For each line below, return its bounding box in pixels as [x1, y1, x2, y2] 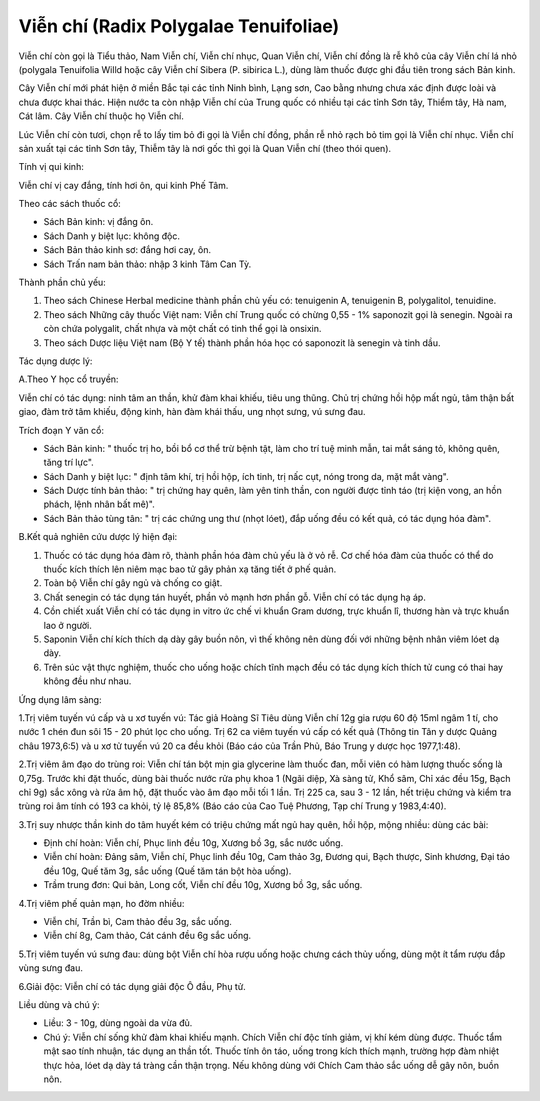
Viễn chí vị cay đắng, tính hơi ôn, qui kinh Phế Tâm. [18, 179, 229, 191]
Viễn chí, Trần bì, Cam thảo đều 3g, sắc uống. [43, 916, 232, 928]
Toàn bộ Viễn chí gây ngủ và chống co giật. [43, 577, 223, 589]
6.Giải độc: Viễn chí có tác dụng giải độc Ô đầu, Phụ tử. [18, 980, 247, 992]
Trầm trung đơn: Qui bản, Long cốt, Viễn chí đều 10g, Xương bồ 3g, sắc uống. [43, 879, 363, 891]
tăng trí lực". [43, 456, 94, 469]
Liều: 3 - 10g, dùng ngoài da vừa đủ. [43, 1017, 193, 1029]
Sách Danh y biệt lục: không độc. [43, 230, 180, 242]
